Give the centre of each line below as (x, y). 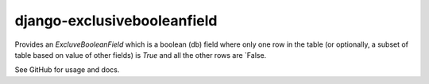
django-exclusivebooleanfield (116, 21)
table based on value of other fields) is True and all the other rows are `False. (141, 55)
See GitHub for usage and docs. (67, 70)
